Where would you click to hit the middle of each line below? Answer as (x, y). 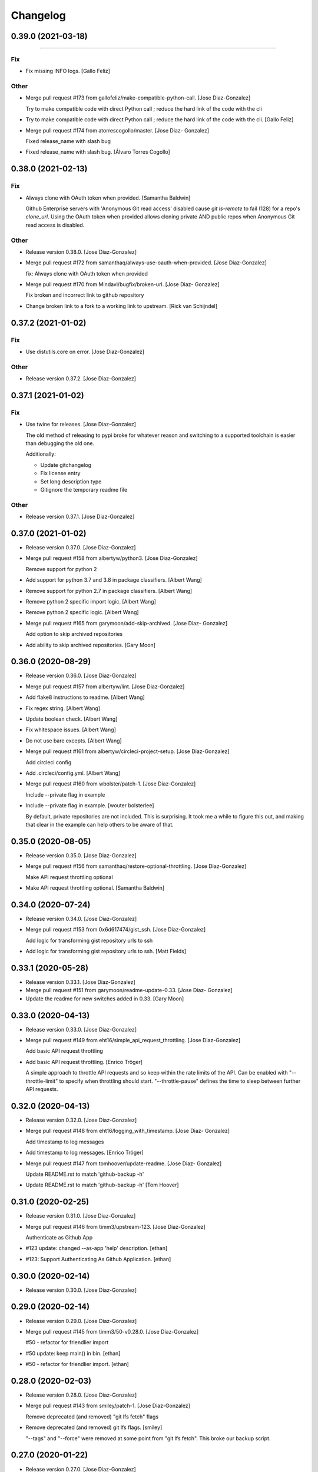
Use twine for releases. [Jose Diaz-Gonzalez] (81, 425)
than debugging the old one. (60, 443)
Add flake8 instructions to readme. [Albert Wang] (85, 697)
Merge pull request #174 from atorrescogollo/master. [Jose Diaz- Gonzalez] (117, 130)
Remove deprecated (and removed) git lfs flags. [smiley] (94, 1427)
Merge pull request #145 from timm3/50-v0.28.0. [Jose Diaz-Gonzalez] (112, 1331)
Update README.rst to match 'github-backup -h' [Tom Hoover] (102, 1185)
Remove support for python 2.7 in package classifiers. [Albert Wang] (109, 591)
